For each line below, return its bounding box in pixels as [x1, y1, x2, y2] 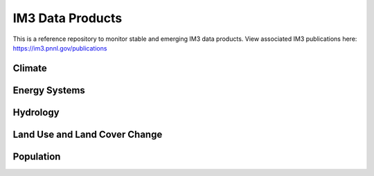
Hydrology [12, 106, 60, 118]
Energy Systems [12, 84, 86, 96]
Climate [12, 62, 48, 74]
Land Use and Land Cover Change [12, 128, 163, 140]
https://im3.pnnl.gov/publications [12, 44, 107, 52]
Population [12, 150, 61, 162]
